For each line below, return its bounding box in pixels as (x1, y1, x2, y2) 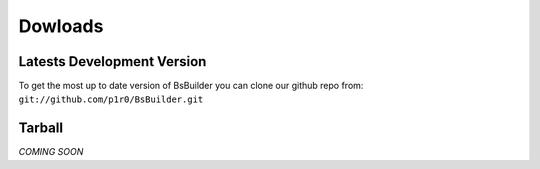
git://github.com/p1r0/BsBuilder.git (18, 94, 204, 105)
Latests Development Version (18, 53, 207, 70)
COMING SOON (18, 146, 84, 158)
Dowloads (18, 15, 104, 37)
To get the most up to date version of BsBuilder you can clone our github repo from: (18, 80, 364, 92)
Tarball (18, 120, 64, 137)
